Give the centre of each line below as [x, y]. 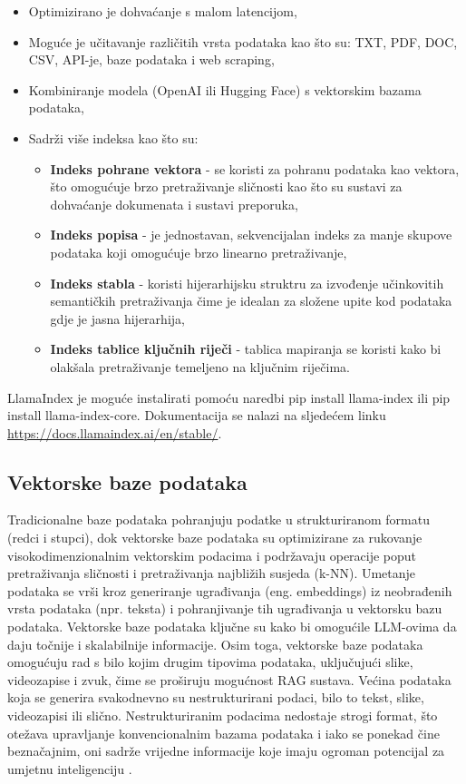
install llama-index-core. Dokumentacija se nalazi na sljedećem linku [197, 415]
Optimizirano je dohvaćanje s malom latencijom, [163, 11]
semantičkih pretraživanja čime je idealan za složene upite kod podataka [251, 301]
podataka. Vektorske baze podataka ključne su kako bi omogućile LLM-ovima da [232, 627]
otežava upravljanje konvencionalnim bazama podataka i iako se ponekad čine [223, 733]
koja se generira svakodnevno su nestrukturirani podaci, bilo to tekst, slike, [216, 697]
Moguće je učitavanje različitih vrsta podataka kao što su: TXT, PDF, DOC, [243, 41]
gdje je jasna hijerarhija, [117, 318]
